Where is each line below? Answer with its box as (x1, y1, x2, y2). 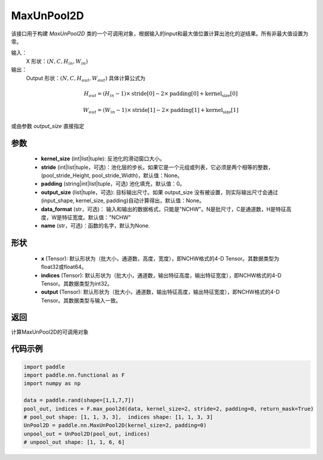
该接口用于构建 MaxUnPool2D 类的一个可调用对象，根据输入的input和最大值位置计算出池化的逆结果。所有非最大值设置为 (11, 30, 309, 37)
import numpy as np (23, 380, 81, 387)
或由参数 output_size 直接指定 (11, 122, 85, 129)
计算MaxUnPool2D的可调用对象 (11, 328, 89, 335)
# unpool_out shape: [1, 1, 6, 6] (23, 439, 125, 446)
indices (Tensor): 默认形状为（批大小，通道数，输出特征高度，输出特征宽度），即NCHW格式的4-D (41, 271, 282, 279)
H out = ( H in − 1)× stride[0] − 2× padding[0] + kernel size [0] (84, 90, 238, 98)
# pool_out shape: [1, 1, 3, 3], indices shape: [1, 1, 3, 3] (23, 413, 214, 420)
